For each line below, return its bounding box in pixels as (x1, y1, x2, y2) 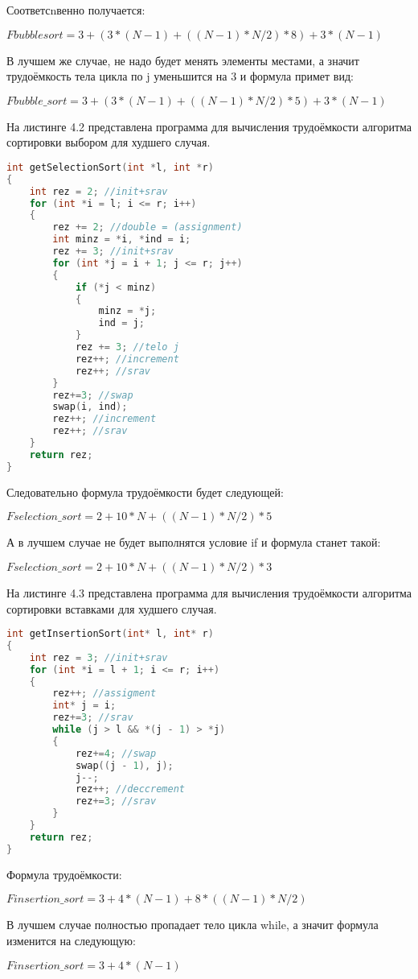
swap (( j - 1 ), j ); (75, 759, 174, 771)
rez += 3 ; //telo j (75, 341, 179, 353)
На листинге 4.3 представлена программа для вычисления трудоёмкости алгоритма (6, 584, 412, 601)
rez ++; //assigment (52, 688, 157, 700)
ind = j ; (98, 317, 145, 329)
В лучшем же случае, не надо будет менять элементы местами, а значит (6, 52, 359, 68)
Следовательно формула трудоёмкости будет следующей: (6, 483, 284, 500)
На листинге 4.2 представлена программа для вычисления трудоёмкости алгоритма (6, 118, 412, 134)
